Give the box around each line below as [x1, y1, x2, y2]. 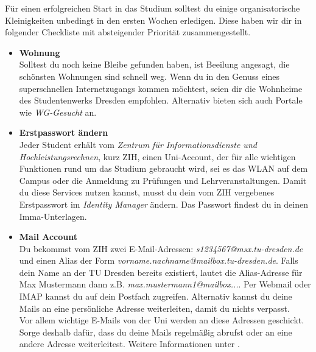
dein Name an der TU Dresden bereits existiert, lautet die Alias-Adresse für [19, 266, 303, 278]
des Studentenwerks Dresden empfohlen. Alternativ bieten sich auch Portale [19, 94, 303, 107]
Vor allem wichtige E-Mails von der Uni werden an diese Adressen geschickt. [19, 314, 304, 326]
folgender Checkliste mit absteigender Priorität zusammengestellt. [5, 26, 251, 38]
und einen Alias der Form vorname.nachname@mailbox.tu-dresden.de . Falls [19, 254, 298, 267]
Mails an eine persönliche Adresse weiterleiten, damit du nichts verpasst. [19, 301, 290, 314]
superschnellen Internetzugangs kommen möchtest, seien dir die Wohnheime [19, 82, 303, 94]
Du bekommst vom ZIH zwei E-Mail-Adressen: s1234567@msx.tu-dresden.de [19, 242, 303, 255]
